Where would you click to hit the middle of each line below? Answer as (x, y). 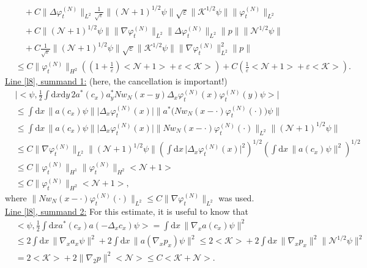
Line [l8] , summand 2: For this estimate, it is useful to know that (127, 211)
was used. (236, 197)
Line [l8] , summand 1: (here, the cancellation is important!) (116, 81)
